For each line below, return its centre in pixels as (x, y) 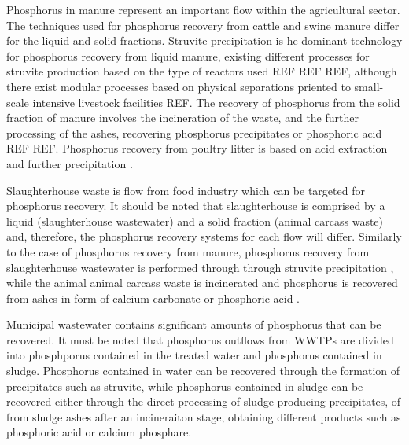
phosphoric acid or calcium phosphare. (99, 432)
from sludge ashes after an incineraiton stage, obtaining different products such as (204, 416)
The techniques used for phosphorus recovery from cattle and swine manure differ (203, 25)
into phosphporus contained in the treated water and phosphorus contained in (194, 355)
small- (369, 86)
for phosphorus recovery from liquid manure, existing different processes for (188, 55)
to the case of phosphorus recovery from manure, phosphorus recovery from (188, 251)
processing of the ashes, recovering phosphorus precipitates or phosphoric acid (194, 132)
